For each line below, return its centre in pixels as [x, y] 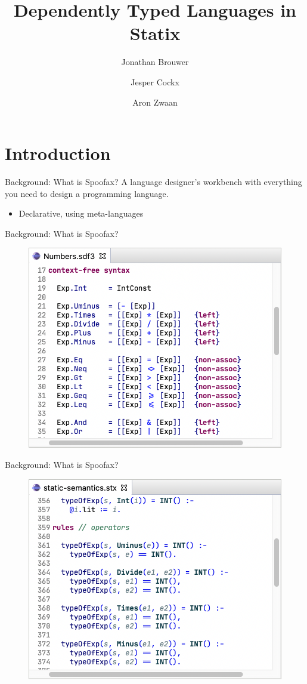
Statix [155, 33]
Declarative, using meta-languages [81, 213]
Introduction [58, 153]
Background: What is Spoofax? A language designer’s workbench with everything [153, 182]
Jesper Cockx [155, 81]
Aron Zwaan [155, 102]
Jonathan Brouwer [155, 62]
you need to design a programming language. [87, 193]
